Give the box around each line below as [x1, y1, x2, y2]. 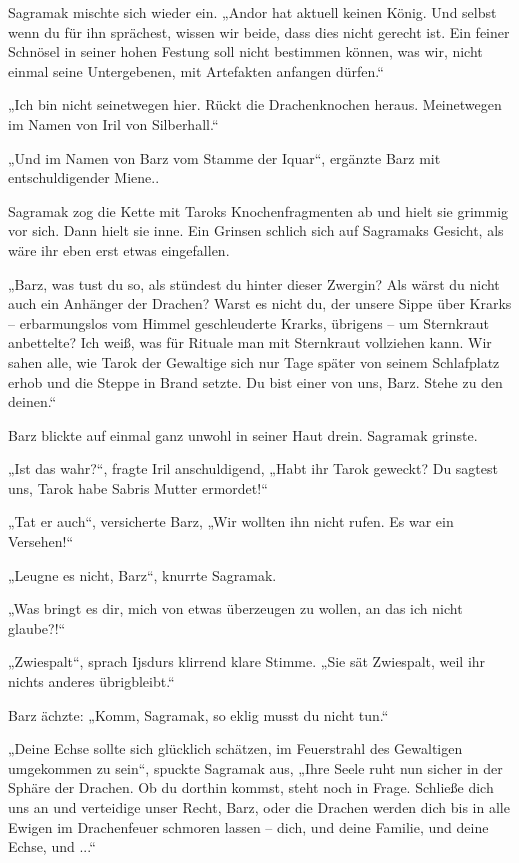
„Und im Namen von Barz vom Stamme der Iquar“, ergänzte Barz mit [8, 147, 441, 168]
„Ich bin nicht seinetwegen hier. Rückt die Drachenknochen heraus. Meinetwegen [8, 94, 502, 115]
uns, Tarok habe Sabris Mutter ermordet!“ [8, 477, 268, 498]
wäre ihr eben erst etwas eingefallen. [8, 239, 230, 260]
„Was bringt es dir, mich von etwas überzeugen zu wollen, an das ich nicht [8, 598, 463, 619]
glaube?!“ [8, 617, 66, 638]
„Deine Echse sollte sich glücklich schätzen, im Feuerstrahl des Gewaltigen [8, 738, 463, 759]
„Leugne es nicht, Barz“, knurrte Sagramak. [8, 564, 277, 585]
